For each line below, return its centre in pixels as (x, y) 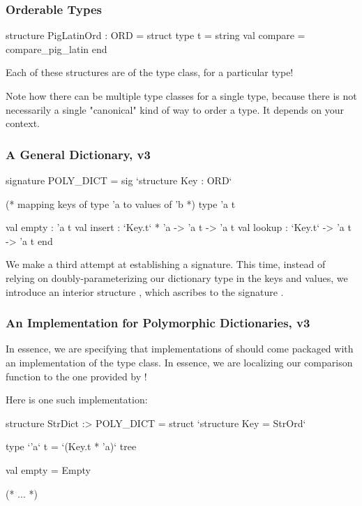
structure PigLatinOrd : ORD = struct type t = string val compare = (156, 35)
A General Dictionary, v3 (78, 154)
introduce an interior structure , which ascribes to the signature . (145, 291)
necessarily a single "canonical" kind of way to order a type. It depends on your (175, 109)
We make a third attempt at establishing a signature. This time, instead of (166, 264)
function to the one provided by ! (76, 376)
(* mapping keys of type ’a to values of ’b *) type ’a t (121, 203)
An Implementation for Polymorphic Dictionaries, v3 (158, 323)
